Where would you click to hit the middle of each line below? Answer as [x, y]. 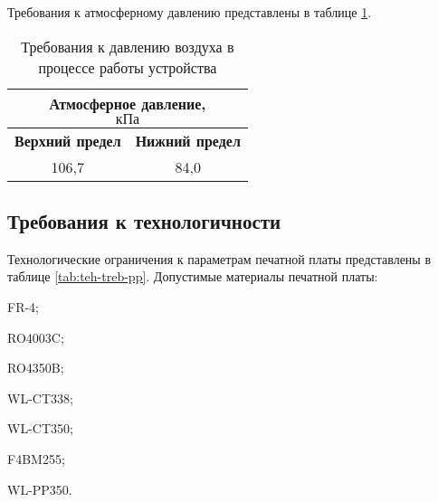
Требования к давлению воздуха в [128, 46]
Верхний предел [68, 140]
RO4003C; [36, 337]
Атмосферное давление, [128, 103]
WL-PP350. [40, 489]
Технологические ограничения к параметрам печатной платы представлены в [219, 258]
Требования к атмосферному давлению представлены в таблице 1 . [190, 12]
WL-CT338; [40, 398]
